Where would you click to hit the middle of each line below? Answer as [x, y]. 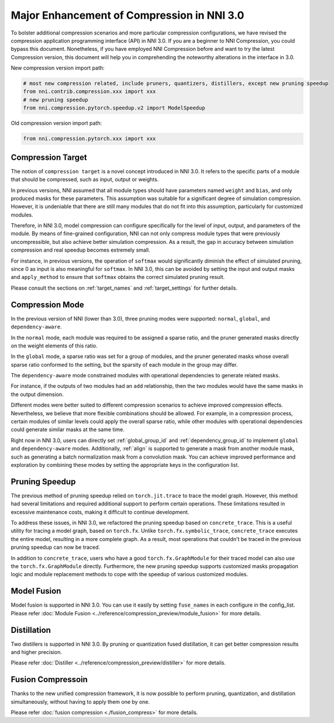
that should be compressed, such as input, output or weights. [85, 180]
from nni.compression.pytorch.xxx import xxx [89, 139]
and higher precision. [37, 652]
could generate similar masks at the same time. [68, 429]
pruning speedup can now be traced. [56, 548]
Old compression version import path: [56, 123]
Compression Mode [47, 304]
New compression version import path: [58, 68]
